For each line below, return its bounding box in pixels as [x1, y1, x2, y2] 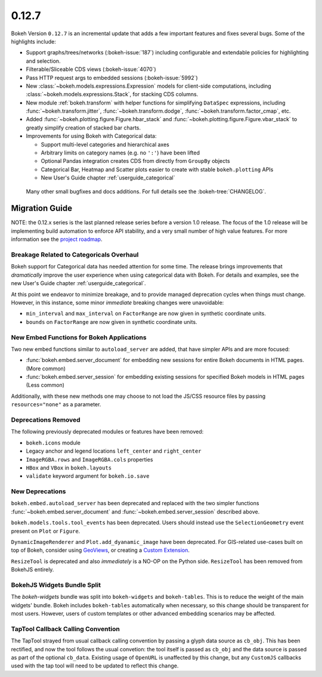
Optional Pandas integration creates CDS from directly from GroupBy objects [41, 157, 230, 165]
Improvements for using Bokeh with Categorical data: [26, 132, 157, 140]
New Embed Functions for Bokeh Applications [11, 333, 147, 341]
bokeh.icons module [26, 439, 80, 446]
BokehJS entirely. [11, 566, 54, 573]
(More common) [26, 364, 66, 372]
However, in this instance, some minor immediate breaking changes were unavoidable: [11, 299, 224, 306]
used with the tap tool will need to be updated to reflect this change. [11, 662, 179, 669]
